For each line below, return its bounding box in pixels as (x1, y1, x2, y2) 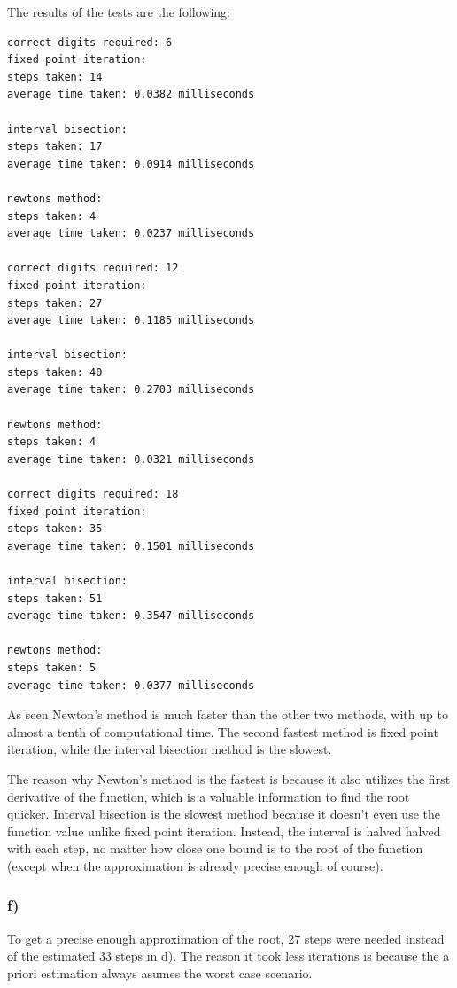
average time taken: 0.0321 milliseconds (7, 452, 255, 466)
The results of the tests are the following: (7, 3, 230, 20)
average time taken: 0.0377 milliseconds (7, 678, 255, 692)
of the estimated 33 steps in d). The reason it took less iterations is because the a (7, 946, 450, 965)
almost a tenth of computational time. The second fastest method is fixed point (7, 722, 438, 741)
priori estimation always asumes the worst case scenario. (7, 963, 313, 982)
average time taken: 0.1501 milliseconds (7, 539, 255, 553)
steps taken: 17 (7, 140, 103, 153)
